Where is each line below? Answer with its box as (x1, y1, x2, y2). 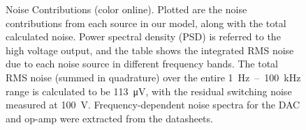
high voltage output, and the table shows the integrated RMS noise (6, 42, 294, 57)
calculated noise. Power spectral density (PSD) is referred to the (6, 29, 281, 44)
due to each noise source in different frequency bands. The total (6, 56, 278, 71)
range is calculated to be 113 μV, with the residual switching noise (6, 83, 292, 98)
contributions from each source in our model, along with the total (6, 15, 286, 30)
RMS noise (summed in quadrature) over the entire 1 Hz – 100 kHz (6, 70, 301, 84)
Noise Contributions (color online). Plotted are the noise (6, 2, 247, 16)
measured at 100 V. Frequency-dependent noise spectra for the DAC (6, 97, 300, 112)
